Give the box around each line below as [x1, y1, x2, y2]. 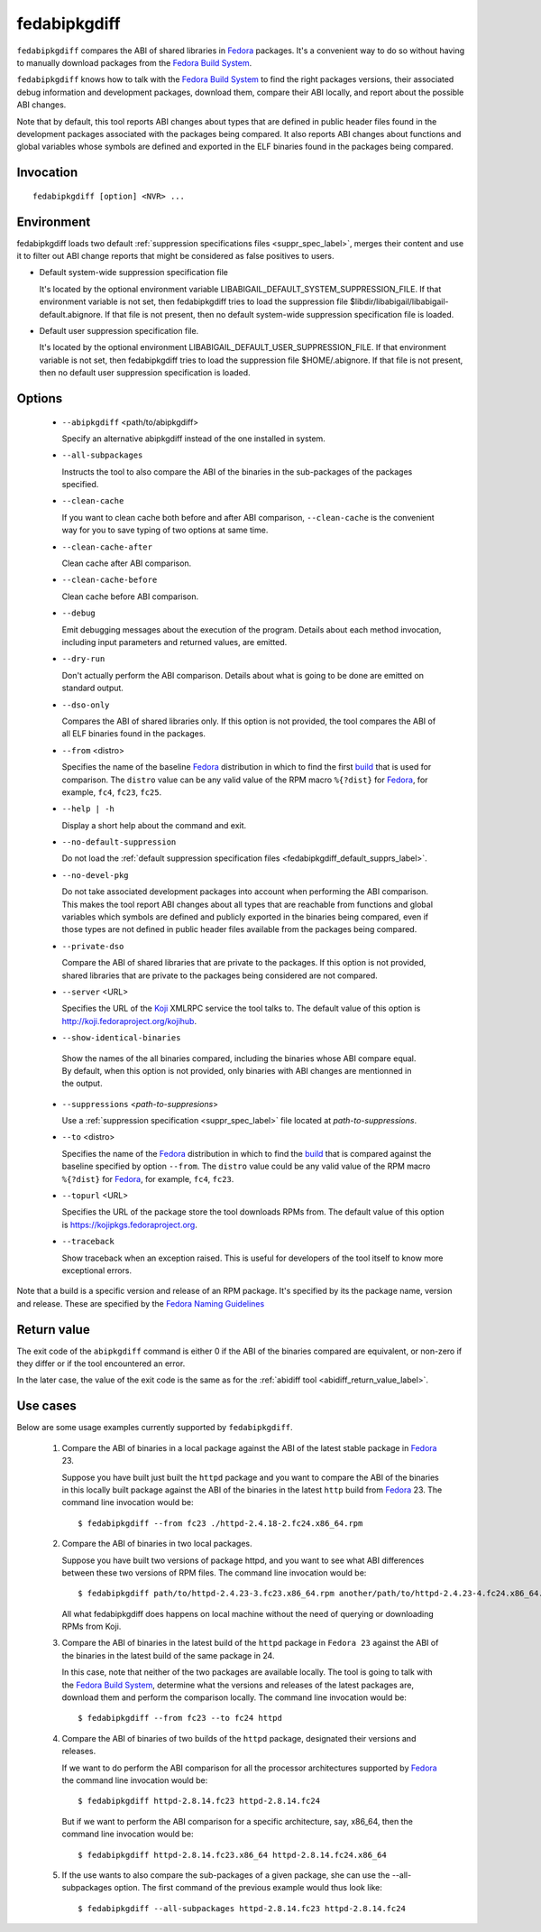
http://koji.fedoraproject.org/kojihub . [61, 1015, 197, 1026]
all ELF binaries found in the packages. [61, 728, 206, 739]
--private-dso [61, 941, 124, 951]
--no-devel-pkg [61, 870, 130, 880]
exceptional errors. [61, 1265, 133, 1276]
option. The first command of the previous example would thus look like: [114, 1882, 383, 1893]
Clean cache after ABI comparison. [61, 558, 192, 569]
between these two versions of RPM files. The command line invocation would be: [61, 1567, 367, 1578]
